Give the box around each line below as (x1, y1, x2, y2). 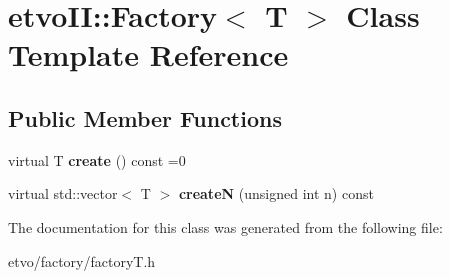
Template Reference (8, 34, 289, 75)
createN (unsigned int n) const (178, 183, 374, 204)
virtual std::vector (8, 183, 118, 204)
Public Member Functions (8, 102, 282, 133)
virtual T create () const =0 (8, 149, 186, 170)
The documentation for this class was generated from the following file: (8, 216, 443, 237)
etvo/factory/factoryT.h (8, 250, 156, 271)
